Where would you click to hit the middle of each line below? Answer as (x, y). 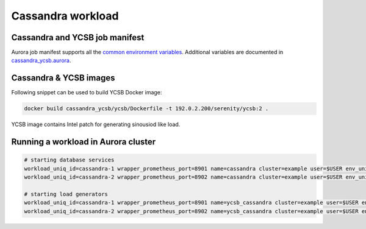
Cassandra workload (65, 16)
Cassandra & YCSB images (63, 78)
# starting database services (69, 160)
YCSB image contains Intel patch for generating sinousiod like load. (96, 124)
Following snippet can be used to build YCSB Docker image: (87, 93)
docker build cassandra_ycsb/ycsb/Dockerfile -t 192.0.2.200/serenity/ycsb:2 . (146, 109)
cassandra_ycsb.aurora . (41, 60)
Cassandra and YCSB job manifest (78, 37)
